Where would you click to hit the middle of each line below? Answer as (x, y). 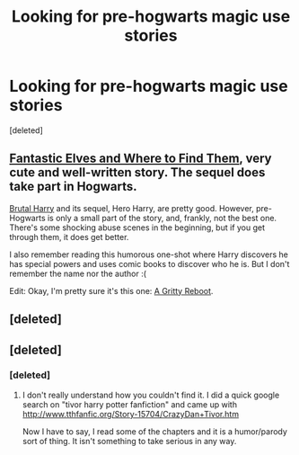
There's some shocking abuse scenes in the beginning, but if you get (137, 227)
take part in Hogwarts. (73, 187)
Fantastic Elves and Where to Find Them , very (141, 159)
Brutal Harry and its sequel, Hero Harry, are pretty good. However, (132, 208)
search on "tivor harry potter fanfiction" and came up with (130, 404)
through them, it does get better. (69, 236)
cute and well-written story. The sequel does (137, 173)
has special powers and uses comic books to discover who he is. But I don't (149, 263)
